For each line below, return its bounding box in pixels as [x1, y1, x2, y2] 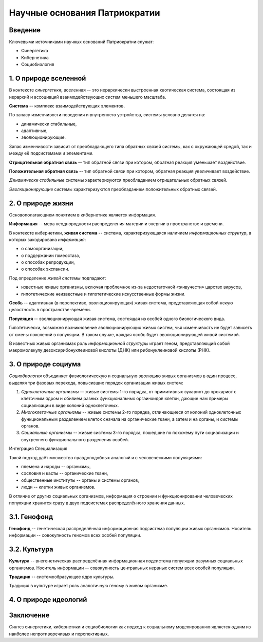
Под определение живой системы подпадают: [9, 275, 107, 281]
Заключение [9, 611, 50, 620]
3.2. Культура [9, 545, 54, 554]
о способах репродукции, [21, 259, 75, 265]
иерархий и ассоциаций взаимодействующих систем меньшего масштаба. [9, 94, 167, 100]
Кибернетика [21, 54, 49, 61]
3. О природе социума [9, 360, 81, 368]
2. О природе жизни [9, 199, 74, 207]
